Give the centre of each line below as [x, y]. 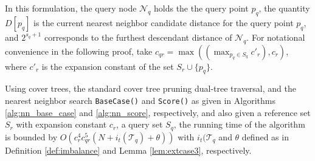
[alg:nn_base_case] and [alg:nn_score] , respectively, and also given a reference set [158, 112]
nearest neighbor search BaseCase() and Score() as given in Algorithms [140, 100]
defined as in [265, 136]
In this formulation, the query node [71, 8]
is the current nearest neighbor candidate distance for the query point [164, 22]
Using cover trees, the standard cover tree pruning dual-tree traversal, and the [151, 88]
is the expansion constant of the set [108, 66]
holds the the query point [201, 8]
